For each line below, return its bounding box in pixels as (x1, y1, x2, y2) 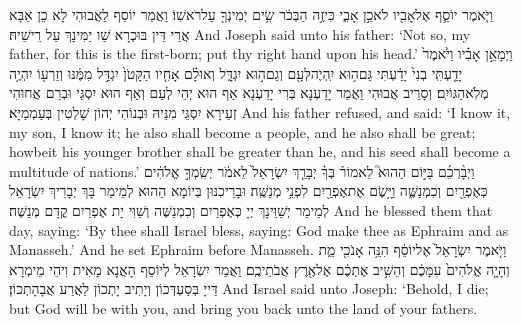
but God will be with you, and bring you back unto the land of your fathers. (9, 297, 478, 318)
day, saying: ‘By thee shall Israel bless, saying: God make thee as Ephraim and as (9, 219, 509, 240)
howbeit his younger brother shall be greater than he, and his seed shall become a (9, 141, 511, 162)
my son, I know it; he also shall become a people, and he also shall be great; (9, 121, 476, 142)
